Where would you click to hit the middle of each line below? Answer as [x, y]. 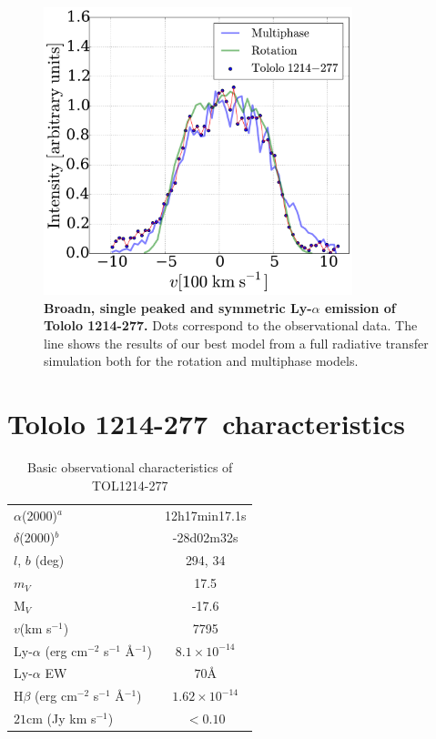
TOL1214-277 [130, 485]
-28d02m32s [205, 537]
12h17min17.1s [205, 515]
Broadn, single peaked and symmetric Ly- [178, 307]
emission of [360, 307]
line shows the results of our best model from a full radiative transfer [236, 343]
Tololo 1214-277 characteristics [206, 424]
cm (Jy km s [61, 719]
